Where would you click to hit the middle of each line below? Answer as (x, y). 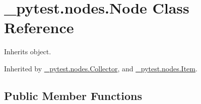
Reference (39, 27)
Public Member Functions (73, 95)
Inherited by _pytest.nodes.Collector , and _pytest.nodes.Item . (101, 68)
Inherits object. (28, 51)
